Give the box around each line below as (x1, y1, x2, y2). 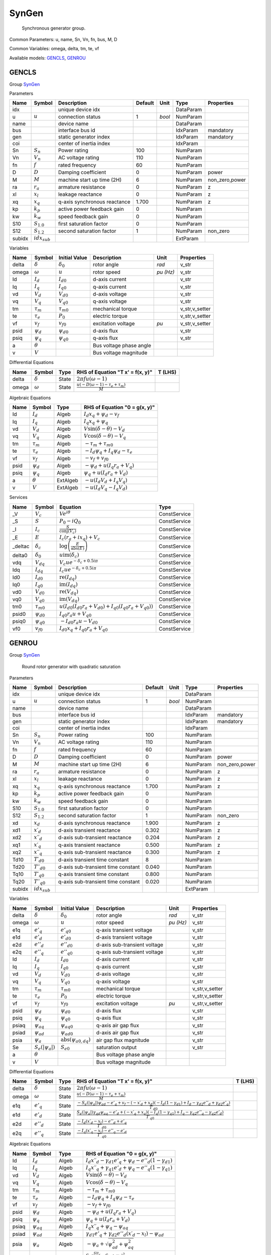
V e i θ (59, 510, 71, 517)
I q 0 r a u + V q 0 (59, 610, 92, 618)
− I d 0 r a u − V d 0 (60, 617, 98, 625)
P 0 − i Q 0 (59, 518, 81, 526)
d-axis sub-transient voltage (96, 941, 164, 948)
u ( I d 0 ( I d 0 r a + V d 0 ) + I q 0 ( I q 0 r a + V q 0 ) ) (59, 603, 153, 611)
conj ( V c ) (59, 529, 76, 535)
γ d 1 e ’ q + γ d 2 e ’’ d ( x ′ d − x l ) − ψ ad (85, 1230, 164, 1238)
